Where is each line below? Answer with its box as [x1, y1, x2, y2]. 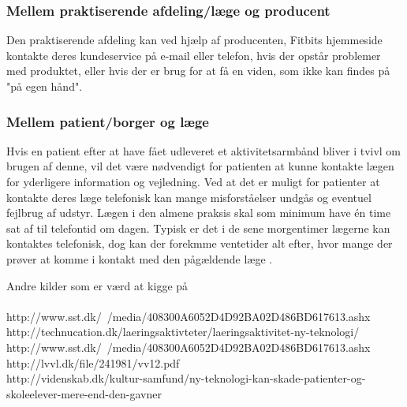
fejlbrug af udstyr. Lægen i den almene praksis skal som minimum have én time [6, 204, 391, 221]
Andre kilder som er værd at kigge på [6, 277, 189, 293]
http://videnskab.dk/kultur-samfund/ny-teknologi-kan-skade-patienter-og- [6, 370, 366, 386]
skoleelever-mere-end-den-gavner [6, 385, 162, 401]
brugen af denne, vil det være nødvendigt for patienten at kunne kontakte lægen [6, 158, 394, 174]
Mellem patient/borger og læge [6, 111, 209, 131]
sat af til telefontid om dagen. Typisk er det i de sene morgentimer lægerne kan [6, 219, 390, 236]
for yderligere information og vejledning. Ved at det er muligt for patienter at [6, 174, 380, 189]
